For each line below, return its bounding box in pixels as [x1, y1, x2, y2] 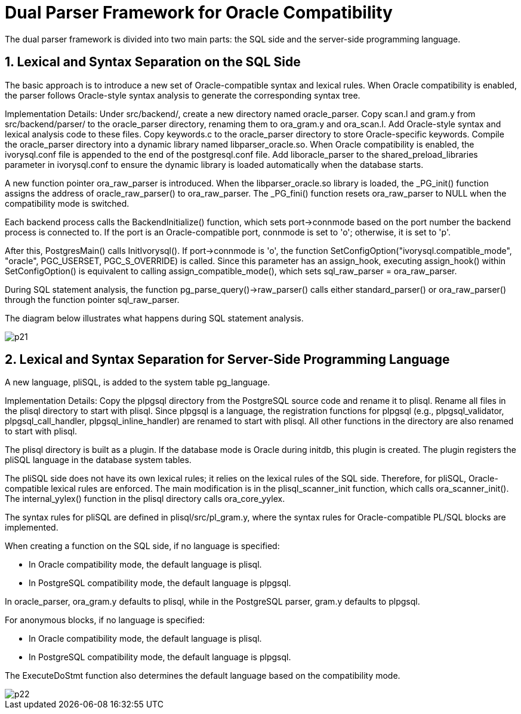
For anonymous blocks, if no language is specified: [5, 615, 205, 626]
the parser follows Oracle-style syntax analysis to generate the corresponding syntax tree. [5, 90, 360, 100]
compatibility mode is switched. [5, 198, 130, 209]
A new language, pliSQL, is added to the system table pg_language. [5, 377, 270, 388]
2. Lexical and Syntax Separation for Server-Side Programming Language [5, 352, 450, 367]
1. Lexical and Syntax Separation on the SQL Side [5, 54, 301, 70]
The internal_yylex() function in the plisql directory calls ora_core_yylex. [5, 494, 285, 504]
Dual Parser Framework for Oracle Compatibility [5, 2, 393, 23]
